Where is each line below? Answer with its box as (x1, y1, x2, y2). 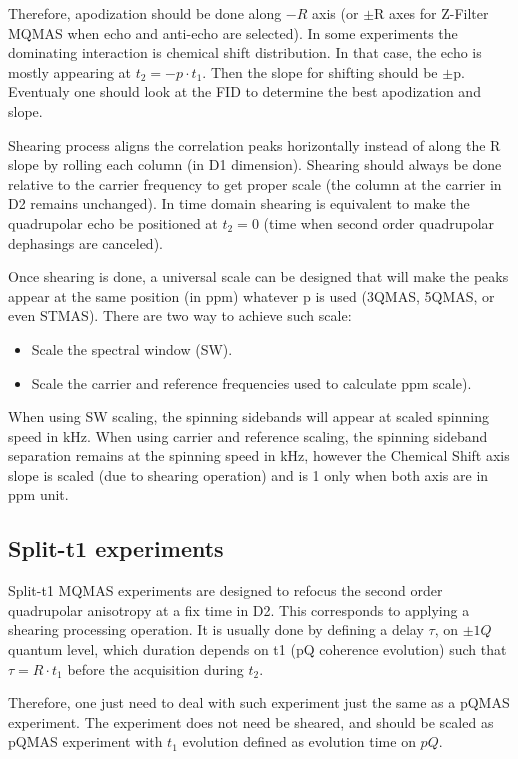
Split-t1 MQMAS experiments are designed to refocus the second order (8, 580, 443, 601)
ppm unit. (8, 484, 69, 505)
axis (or (312, 3, 359, 23)
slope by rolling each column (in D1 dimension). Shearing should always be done (8, 154, 502, 175)
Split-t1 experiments (8, 533, 224, 564)
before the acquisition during (67, 658, 244, 679)
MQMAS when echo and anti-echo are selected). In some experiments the (8, 22, 458, 43)
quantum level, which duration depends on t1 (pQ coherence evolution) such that (8, 639, 507, 660)
